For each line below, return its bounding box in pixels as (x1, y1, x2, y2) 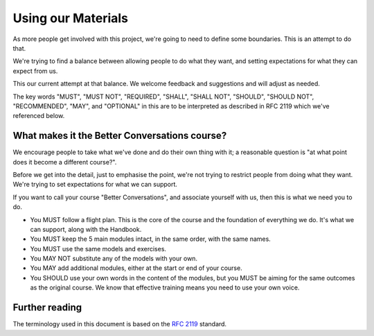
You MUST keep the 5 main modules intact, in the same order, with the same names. (30, 235, 271, 243)
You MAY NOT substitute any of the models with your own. (30, 254, 197, 263)
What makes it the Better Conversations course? (12, 130, 227, 142)
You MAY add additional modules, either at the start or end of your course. (30, 264, 242, 272)
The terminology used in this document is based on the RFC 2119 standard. (12, 320, 227, 328)
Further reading (12, 302, 82, 314)
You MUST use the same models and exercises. (30, 244, 166, 253)
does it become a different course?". (12, 158, 117, 166)
